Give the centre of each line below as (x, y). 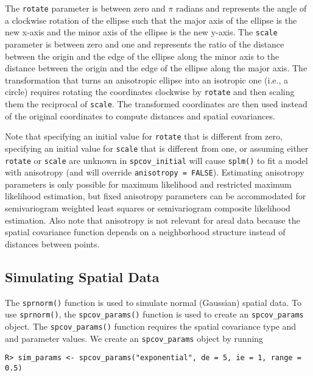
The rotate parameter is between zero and (85, 8)
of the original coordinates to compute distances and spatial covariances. (140, 115)
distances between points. (52, 243)
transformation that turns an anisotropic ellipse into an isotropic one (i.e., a (146, 80)
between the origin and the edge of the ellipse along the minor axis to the (142, 56)
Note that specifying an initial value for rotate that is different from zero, (144, 136)
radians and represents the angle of (241, 8)
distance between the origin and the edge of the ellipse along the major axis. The (156, 68)
